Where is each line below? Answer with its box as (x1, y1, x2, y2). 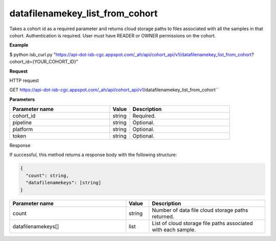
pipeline (12, 119, 32, 126)
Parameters (9, 96, 35, 102)
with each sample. (151, 226, 196, 233)
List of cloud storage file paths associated (151, 220, 253, 227)
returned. (151, 213, 175, 220)
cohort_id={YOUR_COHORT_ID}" (9, 59, 79, 65)
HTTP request (9, 77, 39, 83)
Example (9, 42, 29, 48)
